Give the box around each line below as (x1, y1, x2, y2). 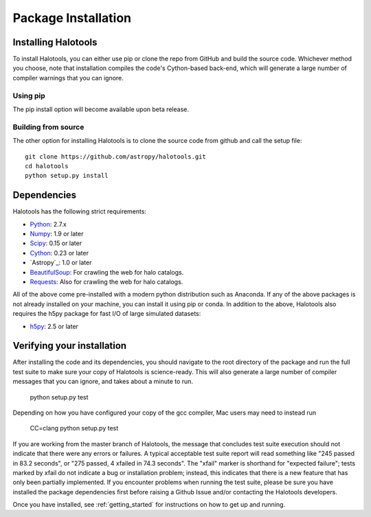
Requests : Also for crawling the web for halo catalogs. (30, 277, 183, 286)
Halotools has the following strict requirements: (12, 207, 147, 216)
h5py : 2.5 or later (30, 322, 79, 330)
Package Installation (12, 10, 132, 25)
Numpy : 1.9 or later (30, 229, 84, 238)
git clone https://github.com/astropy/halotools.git (25, 152, 206, 161)
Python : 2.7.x (30, 220, 67, 228)
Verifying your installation (12, 340, 127, 352)
